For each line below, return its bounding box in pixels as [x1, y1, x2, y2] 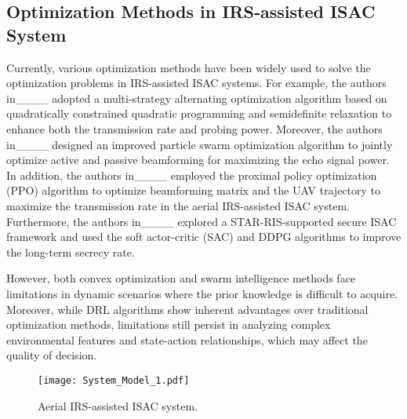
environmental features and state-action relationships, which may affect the [6, 331, 368, 348]
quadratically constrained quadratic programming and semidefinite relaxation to [6, 105, 392, 122]
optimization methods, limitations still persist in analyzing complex [6, 316, 331, 333]
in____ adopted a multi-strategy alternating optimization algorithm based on [6, 89, 387, 106]
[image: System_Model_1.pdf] [38, 374, 190, 386]
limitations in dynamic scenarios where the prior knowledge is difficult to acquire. [6, 285, 398, 301]
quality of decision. [6, 347, 97, 363]
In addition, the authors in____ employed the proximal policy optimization [6, 166, 377, 183]
